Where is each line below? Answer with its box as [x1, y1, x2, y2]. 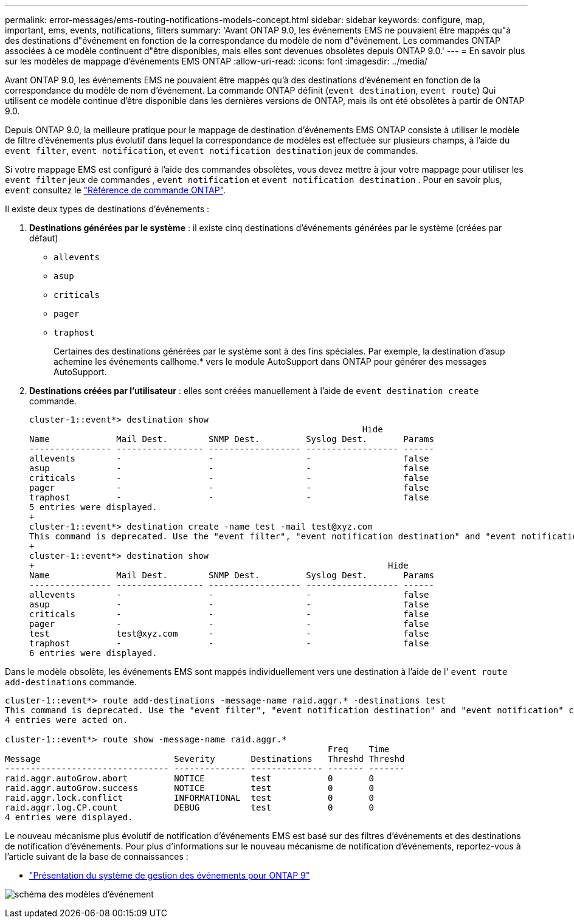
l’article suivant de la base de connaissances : [5, 851, 188, 862]
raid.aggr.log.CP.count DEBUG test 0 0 [5, 803, 374, 812]
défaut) [29, 233, 58, 243]
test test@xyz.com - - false [29, 629, 429, 638]
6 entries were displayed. [29, 648, 157, 658]
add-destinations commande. [5, 677, 137, 687]
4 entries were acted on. [5, 715, 128, 725]
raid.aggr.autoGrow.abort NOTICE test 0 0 [5, 773, 374, 783]
